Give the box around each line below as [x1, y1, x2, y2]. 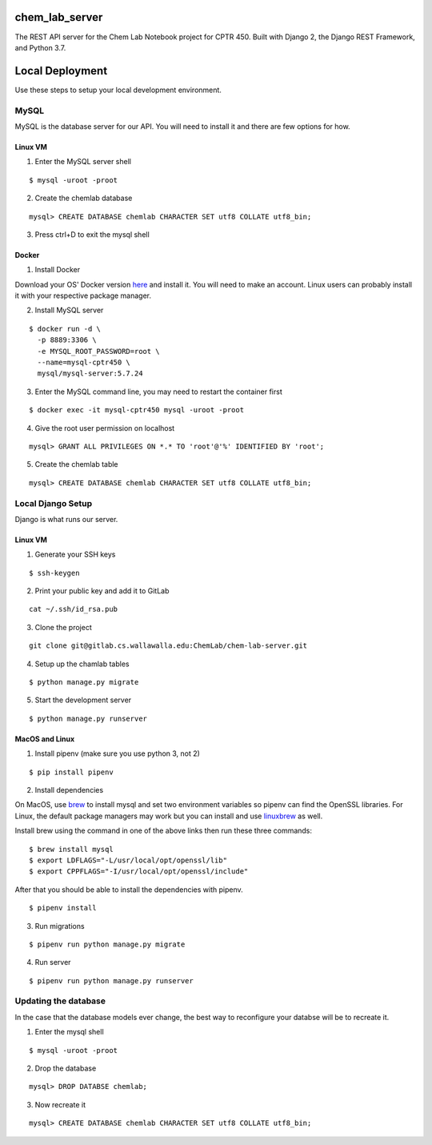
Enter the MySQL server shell [34, 157, 132, 167]
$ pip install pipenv [29, 767, 114, 777]
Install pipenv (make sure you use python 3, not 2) [34, 749, 200, 758]
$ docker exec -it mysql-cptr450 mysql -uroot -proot [29, 405, 244, 415]
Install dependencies [34, 785, 104, 794]
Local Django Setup [14, 497, 92, 508]
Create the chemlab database [34, 193, 133, 203]
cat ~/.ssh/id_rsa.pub [29, 605, 118, 614]
